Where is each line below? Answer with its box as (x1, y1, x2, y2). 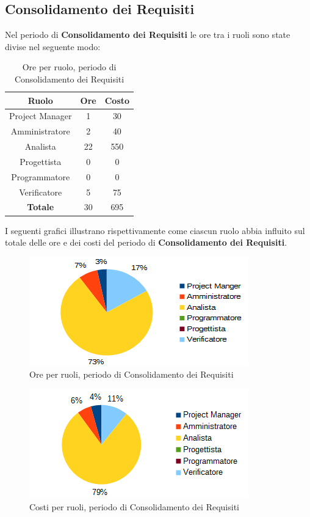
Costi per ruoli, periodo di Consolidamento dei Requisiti (29, 500, 239, 513)
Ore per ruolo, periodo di (22, 61, 117, 73)
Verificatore (19, 185, 62, 198)
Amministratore (10, 125, 70, 137)
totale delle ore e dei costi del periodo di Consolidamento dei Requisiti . (5, 236, 287, 249)
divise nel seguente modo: (5, 40, 101, 53)
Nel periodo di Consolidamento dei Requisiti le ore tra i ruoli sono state (5, 28, 290, 41)
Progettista (20, 155, 62, 167)
